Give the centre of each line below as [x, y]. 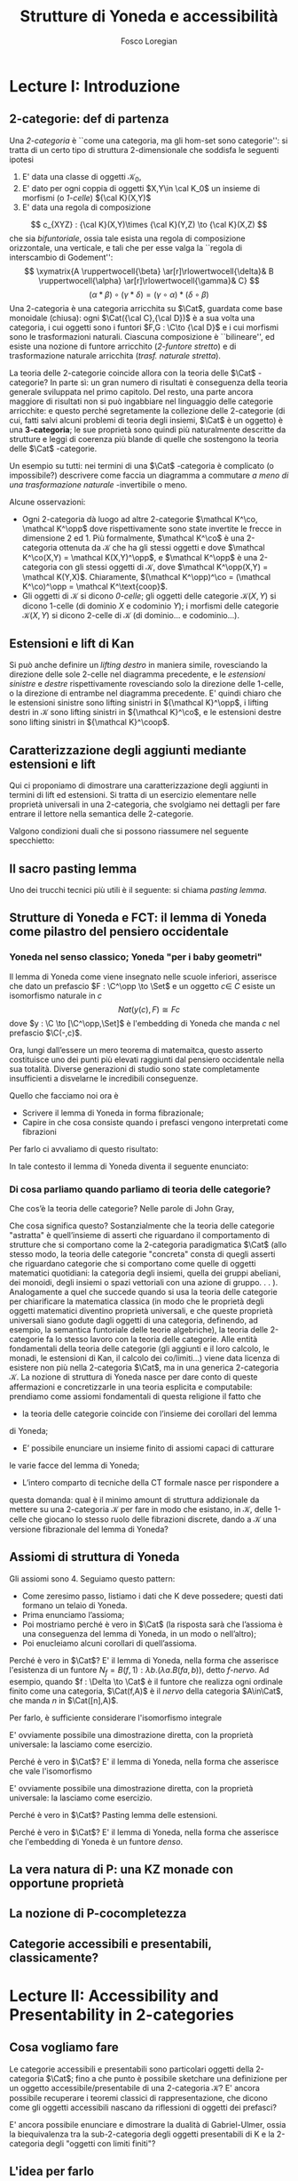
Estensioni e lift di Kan [72, 644]
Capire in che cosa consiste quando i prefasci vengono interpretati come [155, 1122]
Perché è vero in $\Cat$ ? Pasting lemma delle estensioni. [114, 1815]
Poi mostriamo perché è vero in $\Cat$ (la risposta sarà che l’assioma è [153, 1624]
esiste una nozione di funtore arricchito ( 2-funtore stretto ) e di [123, 346]
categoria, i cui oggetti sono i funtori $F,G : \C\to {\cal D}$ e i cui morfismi [144, 327]
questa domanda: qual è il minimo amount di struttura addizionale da [134, 1500]
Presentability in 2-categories [122, 2014]
